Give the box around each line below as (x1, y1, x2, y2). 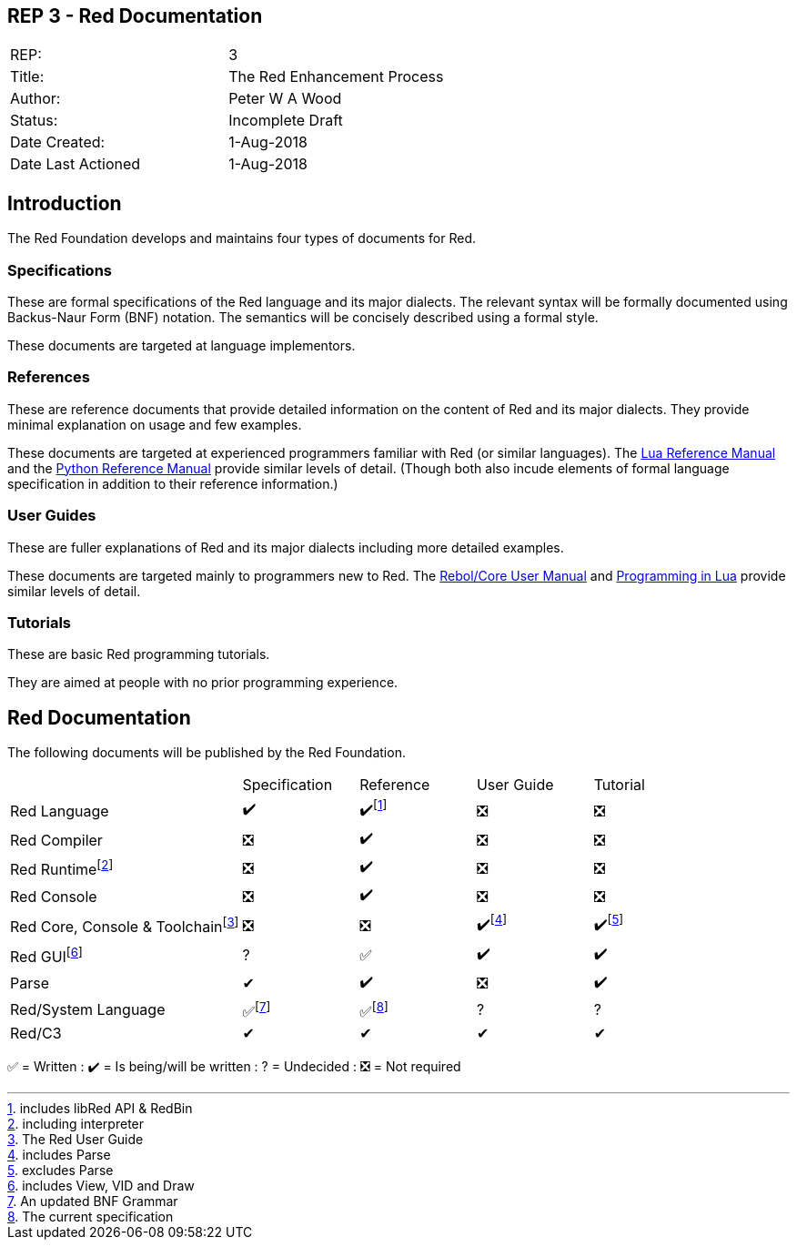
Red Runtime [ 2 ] (10, 857, 114, 879)
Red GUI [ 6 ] (10, 944, 83, 966)
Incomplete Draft (228, 111, 343, 130)
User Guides (7, 506, 96, 525)
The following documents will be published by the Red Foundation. (7, 745, 406, 761)
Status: (10, 111, 58, 130)
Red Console (10, 887, 97, 906)
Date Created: (10, 133, 106, 152)
